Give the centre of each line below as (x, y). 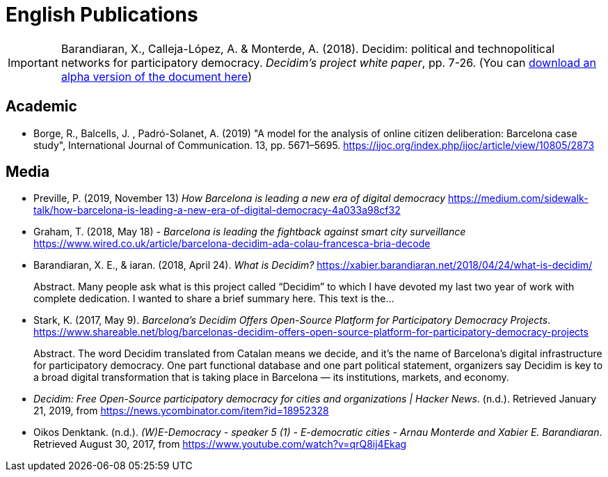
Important (33, 62)
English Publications (102, 15)
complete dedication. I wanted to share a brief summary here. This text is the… (214, 299)
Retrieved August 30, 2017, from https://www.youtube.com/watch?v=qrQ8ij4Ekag (220, 444)
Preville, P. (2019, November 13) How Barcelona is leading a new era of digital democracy (240, 198)
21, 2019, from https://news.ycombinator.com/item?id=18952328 (181, 411)
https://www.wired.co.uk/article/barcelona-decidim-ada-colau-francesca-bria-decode (232, 244)
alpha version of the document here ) (157, 76)
